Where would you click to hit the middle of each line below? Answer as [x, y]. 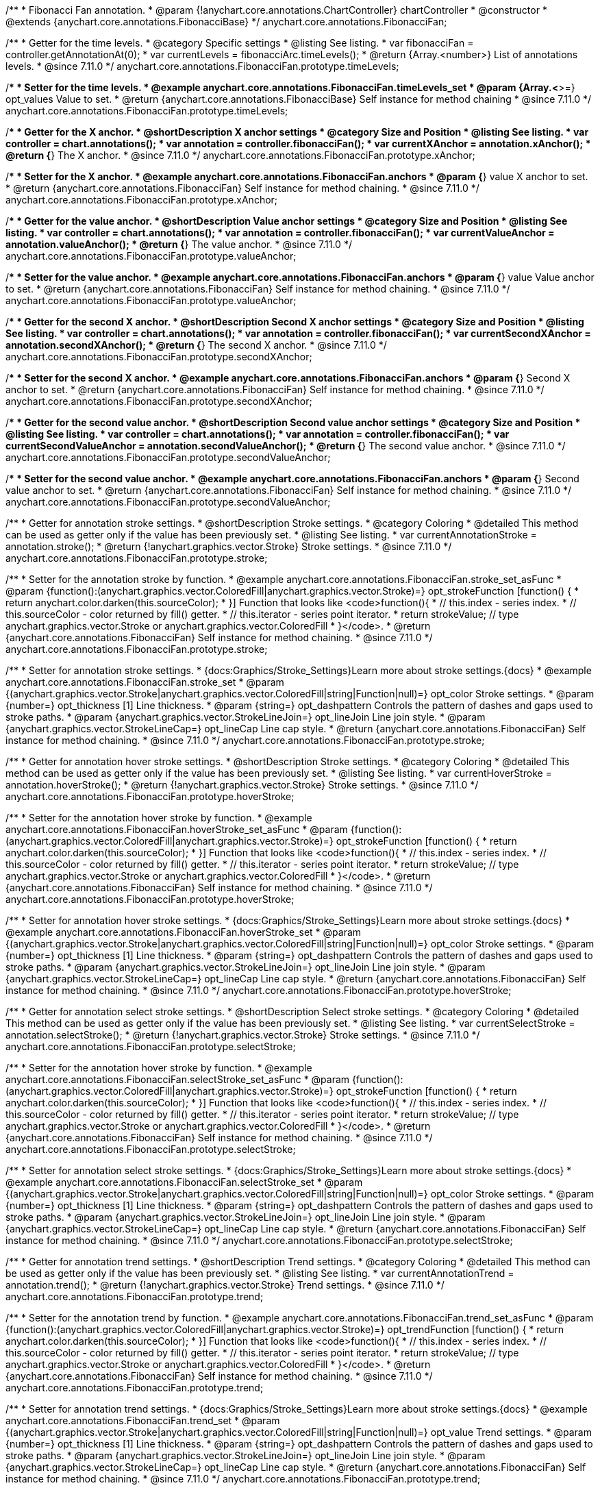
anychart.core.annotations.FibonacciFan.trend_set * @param [143, 1420]
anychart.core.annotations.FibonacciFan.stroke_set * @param [145, 682]
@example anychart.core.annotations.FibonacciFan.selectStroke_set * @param [184, 1182]
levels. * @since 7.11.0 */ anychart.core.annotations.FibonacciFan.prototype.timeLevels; [202, 66]
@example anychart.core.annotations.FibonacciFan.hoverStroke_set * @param [184, 932]
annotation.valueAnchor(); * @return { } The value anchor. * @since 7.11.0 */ [179, 244]
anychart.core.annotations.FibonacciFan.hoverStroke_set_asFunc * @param [177, 829]
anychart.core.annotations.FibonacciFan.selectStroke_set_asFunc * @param [178, 1079]
